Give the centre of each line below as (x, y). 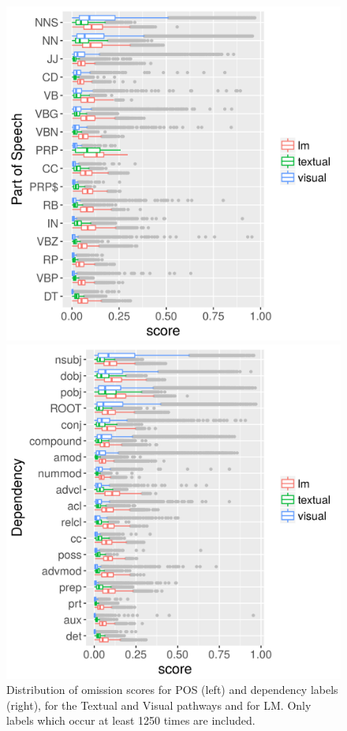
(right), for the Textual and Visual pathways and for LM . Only (159, 705)
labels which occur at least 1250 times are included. (131, 720)
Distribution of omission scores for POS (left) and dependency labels (172, 690)
